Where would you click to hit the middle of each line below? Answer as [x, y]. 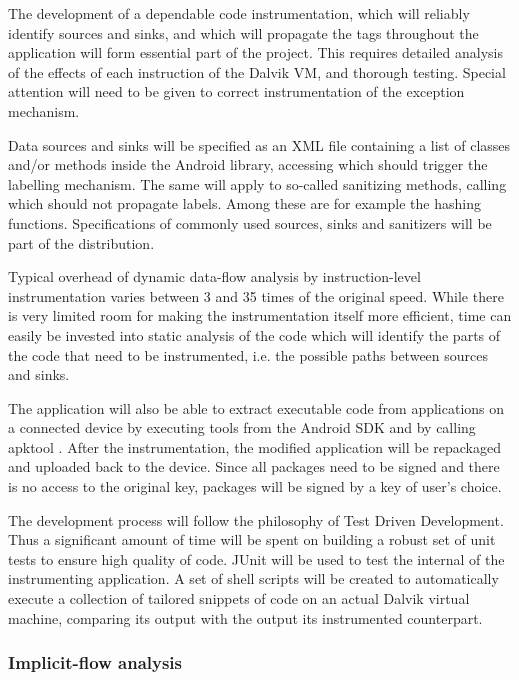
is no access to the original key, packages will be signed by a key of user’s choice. [255, 486]
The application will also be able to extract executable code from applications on [256, 407]
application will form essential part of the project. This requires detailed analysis [255, 52]
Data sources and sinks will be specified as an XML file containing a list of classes [259, 144]
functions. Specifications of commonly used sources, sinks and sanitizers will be [250, 222]
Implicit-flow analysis [95, 662]
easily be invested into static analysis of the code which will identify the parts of [254, 334]
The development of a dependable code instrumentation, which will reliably [239, 13]
